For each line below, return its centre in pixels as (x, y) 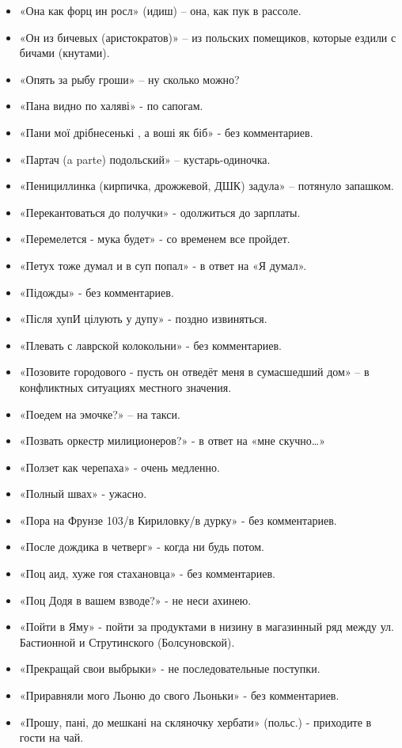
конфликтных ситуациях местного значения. (125, 387)
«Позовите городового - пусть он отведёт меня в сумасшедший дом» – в (194, 372)
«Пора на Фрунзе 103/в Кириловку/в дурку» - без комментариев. (178, 520)
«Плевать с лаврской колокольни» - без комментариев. (150, 345)
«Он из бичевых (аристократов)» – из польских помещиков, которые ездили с (208, 37)
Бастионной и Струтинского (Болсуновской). (127, 642)
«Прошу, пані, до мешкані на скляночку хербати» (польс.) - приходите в (195, 721)
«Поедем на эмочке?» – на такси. (100, 414)
